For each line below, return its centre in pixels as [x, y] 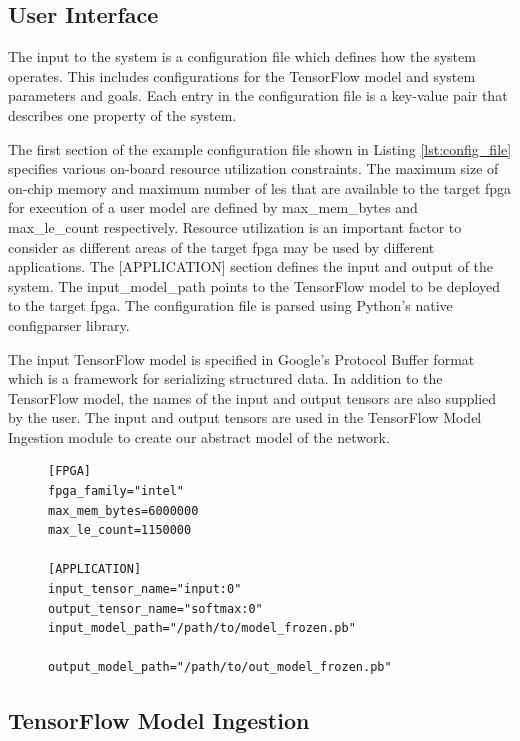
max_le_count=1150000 [120, 530]
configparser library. [69, 324]
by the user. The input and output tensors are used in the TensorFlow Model [245, 417]
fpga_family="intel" [116, 491]
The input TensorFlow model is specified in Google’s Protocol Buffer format [241, 358]
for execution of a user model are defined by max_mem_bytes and [213, 207]
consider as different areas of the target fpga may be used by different [221, 246]
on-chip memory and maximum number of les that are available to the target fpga [260, 187]
